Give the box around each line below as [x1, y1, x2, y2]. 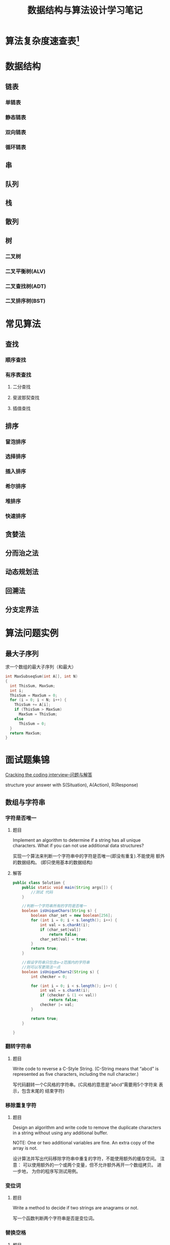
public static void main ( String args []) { [22, 885, 113, 890]
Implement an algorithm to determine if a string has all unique [12, 837, 141, 843]
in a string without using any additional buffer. [12, 1130, 108, 1136]
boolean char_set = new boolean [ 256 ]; [31, 913, 113, 918]
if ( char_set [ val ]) [39, 927, 81, 932]
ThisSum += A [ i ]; [14, 702, 51, 708]
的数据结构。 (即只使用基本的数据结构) [12, 859, 93, 865]
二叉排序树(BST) [5, 298, 46, 305]
